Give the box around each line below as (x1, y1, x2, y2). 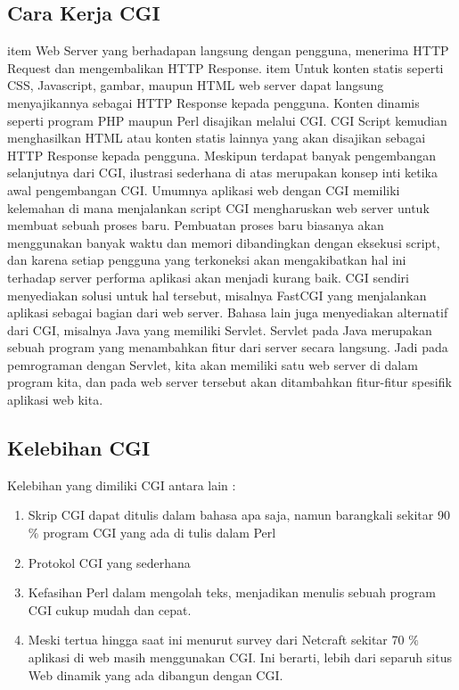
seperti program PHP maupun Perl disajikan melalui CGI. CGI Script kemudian (7, 111, 447, 129)
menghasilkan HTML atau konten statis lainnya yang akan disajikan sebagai (7, 128, 426, 147)
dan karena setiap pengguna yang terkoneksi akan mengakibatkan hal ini (7, 251, 406, 269)
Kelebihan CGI (7, 434, 151, 462)
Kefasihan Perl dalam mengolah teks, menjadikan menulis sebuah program (28, 583, 436, 602)
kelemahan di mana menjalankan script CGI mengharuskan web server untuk (7, 198, 430, 217)
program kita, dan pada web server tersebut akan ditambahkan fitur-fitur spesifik (7, 373, 452, 391)
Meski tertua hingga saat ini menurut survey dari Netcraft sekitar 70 (28, 630, 405, 649)
